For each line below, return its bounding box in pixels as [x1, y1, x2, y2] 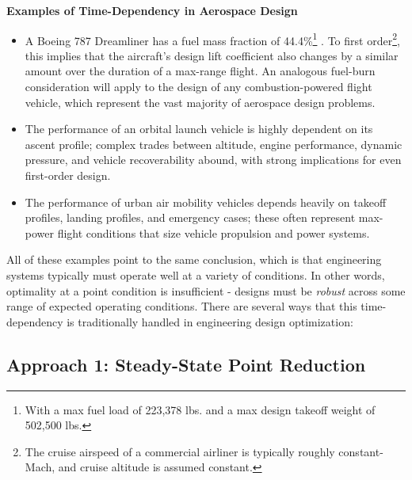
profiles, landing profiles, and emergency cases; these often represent [25, 209, 356, 226]
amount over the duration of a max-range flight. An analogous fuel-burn [25, 63, 376, 79]
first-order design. [25, 167, 111, 183]
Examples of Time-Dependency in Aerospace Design [6, 2, 298, 18]
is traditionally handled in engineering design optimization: [67, 313, 353, 330]
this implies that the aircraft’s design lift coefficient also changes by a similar [25, 47, 399, 63]
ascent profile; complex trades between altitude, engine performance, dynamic [25, 135, 402, 152]
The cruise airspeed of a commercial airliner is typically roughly [25, 443, 335, 459]
